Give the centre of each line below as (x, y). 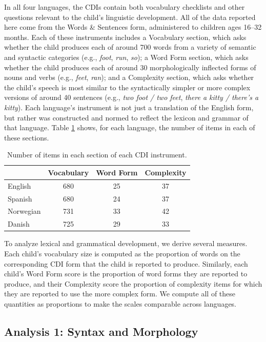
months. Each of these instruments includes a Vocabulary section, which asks (125, 37)
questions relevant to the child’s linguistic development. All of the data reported (130, 17)
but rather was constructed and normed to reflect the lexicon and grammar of (126, 117)
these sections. (27, 137)
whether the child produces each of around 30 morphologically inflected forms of (130, 67)
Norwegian (24, 211)
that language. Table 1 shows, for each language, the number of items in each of (130, 127)
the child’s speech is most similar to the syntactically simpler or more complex (127, 87)
